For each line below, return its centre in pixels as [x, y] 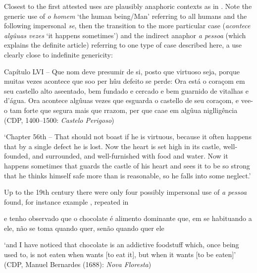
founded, [17, 156]
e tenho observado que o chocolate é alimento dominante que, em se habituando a [128, 218]
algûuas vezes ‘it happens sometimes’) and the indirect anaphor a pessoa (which [125, 35]
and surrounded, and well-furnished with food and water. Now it [130, 156]
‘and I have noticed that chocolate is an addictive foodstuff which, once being [122, 245]
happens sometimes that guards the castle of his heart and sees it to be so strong [127, 165]
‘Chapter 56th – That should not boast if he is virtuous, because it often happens [128, 136]
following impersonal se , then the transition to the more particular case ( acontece [127, 26]
